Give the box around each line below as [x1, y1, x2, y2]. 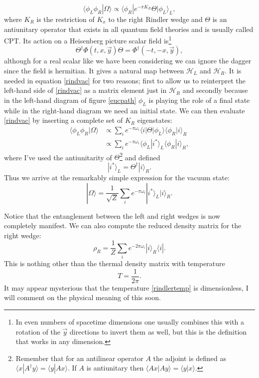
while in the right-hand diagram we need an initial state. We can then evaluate [4, 105, 245, 115]
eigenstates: [137, 115, 172, 125]
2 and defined [120, 150, 160, 162]
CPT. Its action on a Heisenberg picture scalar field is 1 [4, 34, 172, 45]
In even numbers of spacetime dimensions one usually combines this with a [15, 317, 245, 327]
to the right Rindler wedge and [108, 14, 203, 24]
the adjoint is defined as [153, 353, 226, 363]
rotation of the [15, 326, 60, 337]
